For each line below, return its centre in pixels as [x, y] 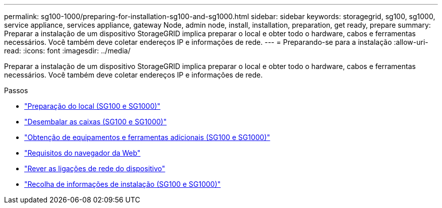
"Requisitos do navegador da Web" [82, 153]
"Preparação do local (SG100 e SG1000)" [92, 106]
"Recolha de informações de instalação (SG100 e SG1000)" [123, 184]
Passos [16, 90]
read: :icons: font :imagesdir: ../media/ [67, 51]
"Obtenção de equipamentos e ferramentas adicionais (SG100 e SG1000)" [147, 137]
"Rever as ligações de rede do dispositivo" [95, 168]
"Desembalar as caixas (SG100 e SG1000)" [96, 122]
